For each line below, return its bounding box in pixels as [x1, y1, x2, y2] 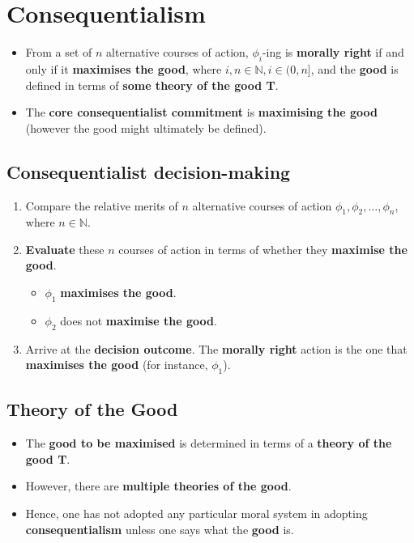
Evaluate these [25, 240, 105, 257]
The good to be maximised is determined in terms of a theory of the [25, 435, 392, 452]
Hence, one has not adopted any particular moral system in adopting [25, 505, 368, 522]
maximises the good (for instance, [25, 356, 208, 373]
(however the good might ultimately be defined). [25, 119, 267, 136]
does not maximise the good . [60, 312, 217, 329]
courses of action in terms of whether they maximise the [118, 240, 408, 257]
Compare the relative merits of [25, 197, 178, 214]
